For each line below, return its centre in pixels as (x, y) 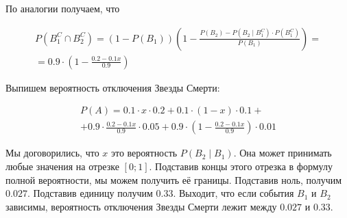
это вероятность (144, 153)
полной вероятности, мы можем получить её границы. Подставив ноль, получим (174, 179)
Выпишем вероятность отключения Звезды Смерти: (113, 87)
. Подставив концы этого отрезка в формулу (241, 166)
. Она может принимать (283, 153)
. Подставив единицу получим (90, 193)
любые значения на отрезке (62, 166)
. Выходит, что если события (234, 193)
